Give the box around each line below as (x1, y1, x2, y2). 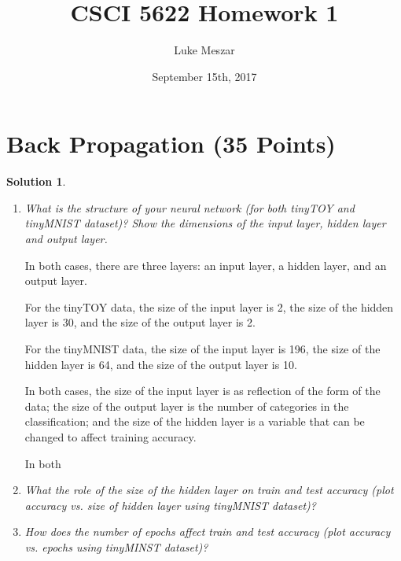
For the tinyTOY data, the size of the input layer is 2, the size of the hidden (24, 298, 394, 315)
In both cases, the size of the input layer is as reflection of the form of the (24, 382, 381, 399)
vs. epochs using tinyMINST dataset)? (24, 538, 208, 555)
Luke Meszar (174, 42, 235, 58)
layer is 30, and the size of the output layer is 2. (24, 314, 256, 330)
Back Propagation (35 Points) (6, 127, 336, 160)
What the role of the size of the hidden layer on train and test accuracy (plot (24, 482, 394, 498)
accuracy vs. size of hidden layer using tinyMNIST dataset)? (24, 496, 316, 513)
